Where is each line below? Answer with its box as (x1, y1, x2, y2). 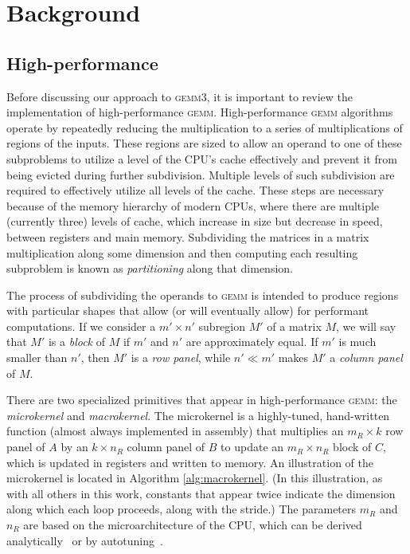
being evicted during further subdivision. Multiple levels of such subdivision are (6, 166, 395, 183)
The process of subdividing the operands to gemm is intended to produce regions (6, 286, 399, 303)
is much (338, 333, 377, 350)
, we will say (336, 317, 396, 334)
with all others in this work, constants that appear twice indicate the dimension (6, 485, 396, 501)
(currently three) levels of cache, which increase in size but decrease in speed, (6, 213, 383, 230)
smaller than (6, 349, 68, 366)
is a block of (48, 333, 106, 350)
